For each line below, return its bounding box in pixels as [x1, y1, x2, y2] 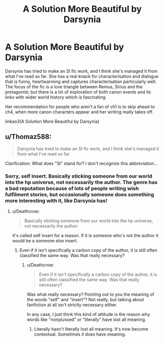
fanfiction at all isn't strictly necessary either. [26, 302, 117, 308]
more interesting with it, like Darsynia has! [5, 197, 108, 204]
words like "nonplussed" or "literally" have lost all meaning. [26, 316, 146, 322]
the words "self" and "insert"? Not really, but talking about [26, 297, 144, 303]
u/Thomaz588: [5, 132, 52, 141]
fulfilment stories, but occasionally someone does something [5, 191, 154, 198]
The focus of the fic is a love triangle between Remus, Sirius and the [5, 83, 143, 89]
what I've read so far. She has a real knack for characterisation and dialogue [5, 73, 159, 79]
